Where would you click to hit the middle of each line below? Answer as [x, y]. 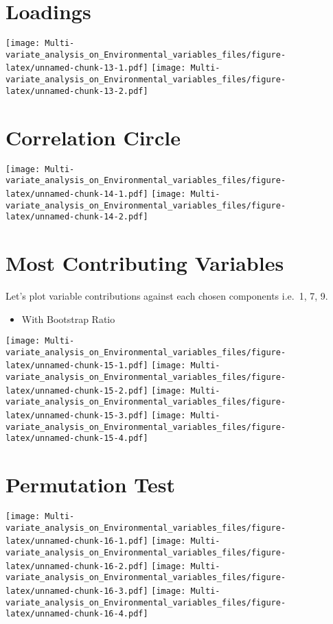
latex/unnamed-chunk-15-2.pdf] [77, 391]
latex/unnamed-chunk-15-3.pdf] [77, 416]
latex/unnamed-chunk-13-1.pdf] [77, 68]
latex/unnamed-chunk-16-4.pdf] [77, 614]
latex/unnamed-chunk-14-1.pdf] [77, 194]
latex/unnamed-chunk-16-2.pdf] [77, 566]
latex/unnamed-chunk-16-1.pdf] [77, 541]
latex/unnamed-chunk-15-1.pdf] [77, 366]
